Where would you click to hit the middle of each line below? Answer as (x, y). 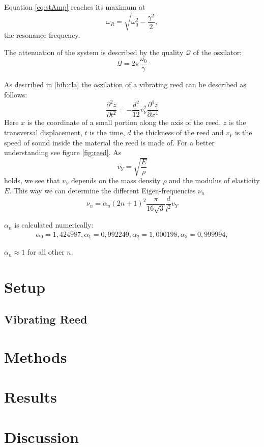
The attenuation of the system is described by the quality (94, 52)
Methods (36, 357)
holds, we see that (32, 180)
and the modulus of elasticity (214, 180)
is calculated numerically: (54, 225)
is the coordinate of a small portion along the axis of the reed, (124, 122)
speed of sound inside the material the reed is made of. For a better (109, 142)
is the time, (107, 132)
